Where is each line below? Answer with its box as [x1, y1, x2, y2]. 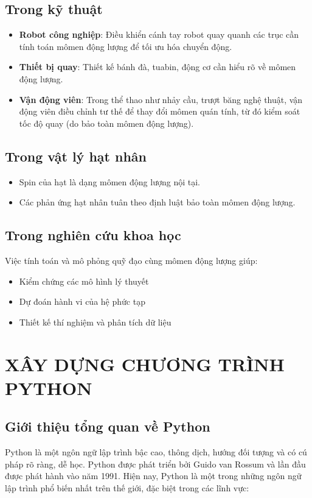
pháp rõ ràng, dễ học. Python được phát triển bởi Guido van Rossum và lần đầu [5, 457, 306, 470]
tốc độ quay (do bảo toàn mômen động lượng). [19, 116, 194, 129]
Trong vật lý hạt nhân [5, 146, 147, 165]
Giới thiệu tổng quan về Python [5, 417, 210, 436]
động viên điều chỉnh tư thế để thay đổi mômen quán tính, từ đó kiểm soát [19, 105, 300, 118]
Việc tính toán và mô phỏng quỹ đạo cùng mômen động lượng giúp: [5, 254, 258, 266]
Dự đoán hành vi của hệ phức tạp [19, 295, 145, 308]
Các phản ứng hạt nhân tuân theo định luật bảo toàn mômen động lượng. [19, 196, 296, 208]
